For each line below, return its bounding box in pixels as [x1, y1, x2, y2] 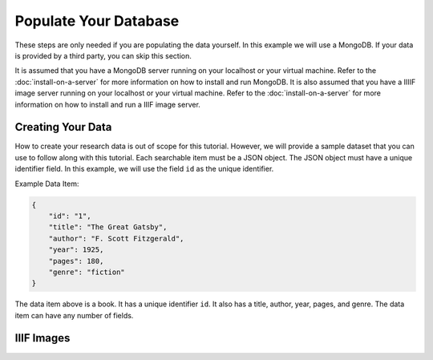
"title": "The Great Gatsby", [48, 223, 168, 232]
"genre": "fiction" [48, 267, 126, 277]
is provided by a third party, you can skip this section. [14, 51, 192, 60]
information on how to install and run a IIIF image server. [14, 99, 200, 109]
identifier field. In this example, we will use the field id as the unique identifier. [14, 164, 274, 174]
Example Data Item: [14, 179, 79, 188]
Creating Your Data [14, 120, 112, 134]
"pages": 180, [48, 257, 104, 265]
